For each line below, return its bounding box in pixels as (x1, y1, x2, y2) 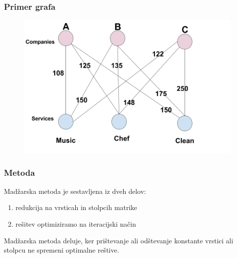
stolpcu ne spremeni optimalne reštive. (4, 245, 119, 255)
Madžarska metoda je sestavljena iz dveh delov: (4, 186, 146, 196)
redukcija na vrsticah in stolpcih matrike (15, 202, 137, 212)
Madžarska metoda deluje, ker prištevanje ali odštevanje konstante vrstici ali (4, 235, 234, 245)
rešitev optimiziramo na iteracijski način (15, 218, 136, 229)
